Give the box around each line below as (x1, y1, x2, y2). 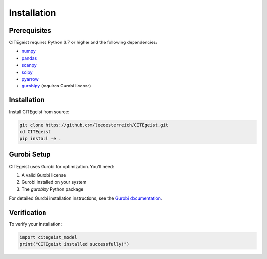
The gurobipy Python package (21, 186, 84, 192)
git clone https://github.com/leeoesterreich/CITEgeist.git (19, 122, 169, 128)
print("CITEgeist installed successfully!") (19, 241, 130, 247)
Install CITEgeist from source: (9, 109, 70, 115)
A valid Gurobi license (21, 172, 66, 178)
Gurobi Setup (9, 150, 51, 159)
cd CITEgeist (19, 129, 51, 134)
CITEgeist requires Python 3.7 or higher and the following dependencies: (9, 40, 158, 45)
